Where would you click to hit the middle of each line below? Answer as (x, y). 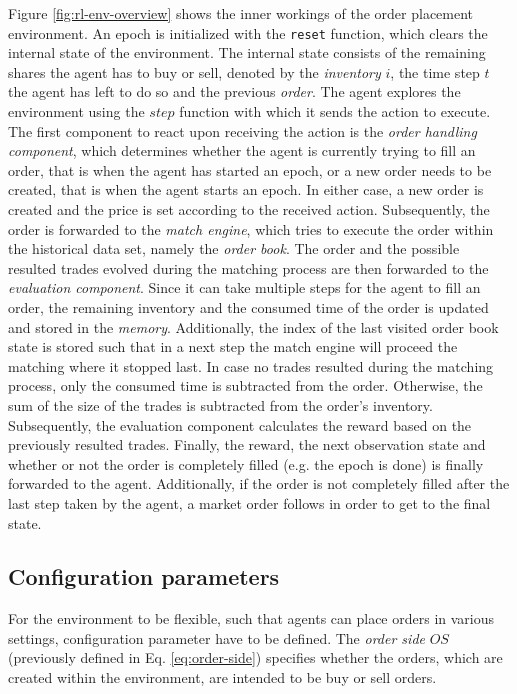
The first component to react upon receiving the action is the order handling (242, 130)
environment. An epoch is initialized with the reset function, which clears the (248, 32)
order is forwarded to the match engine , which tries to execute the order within (251, 228)
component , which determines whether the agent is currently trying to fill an (242, 150)
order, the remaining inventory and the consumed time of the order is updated (248, 306)
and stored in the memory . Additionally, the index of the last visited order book (253, 326)
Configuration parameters (144, 576)
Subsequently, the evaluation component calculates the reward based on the (240, 424)
